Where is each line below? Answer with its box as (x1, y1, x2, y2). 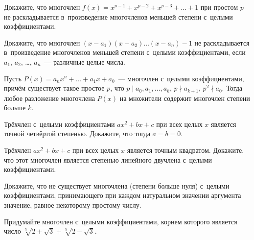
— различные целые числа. (44, 56, 125, 67)
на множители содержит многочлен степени (119, 93, 250, 103)
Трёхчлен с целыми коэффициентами (4, 119, 115, 129)
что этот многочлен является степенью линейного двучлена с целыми (4, 154, 212, 165)
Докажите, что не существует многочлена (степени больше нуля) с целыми (4, 180, 230, 191)
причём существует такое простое (4, 83, 105, 93)
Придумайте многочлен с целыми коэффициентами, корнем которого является (4, 216, 237, 226)
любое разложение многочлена (4, 93, 95, 103)
